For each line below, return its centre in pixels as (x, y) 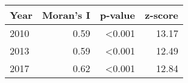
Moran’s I (66, 15)
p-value (117, 15)
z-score (161, 15)
